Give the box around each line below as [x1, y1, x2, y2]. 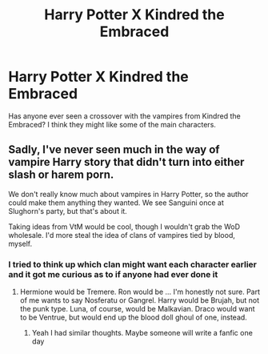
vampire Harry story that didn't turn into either [8, 155, 245, 169]
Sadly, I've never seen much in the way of [8, 143, 220, 157]
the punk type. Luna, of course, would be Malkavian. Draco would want [19, 304, 255, 314]
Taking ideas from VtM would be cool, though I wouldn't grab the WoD [8, 222, 241, 231]
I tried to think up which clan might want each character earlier [8, 259, 258, 270]
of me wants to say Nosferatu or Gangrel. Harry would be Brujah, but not [19, 296, 260, 305]
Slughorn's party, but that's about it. [8, 206, 128, 215]
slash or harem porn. [8, 168, 114, 182]
